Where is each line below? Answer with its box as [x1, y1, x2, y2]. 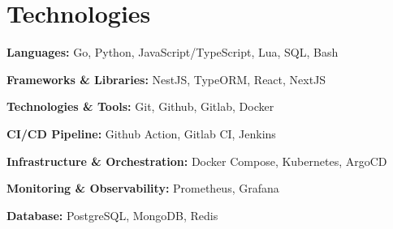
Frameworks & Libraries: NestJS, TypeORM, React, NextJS [6, 70, 326, 87]
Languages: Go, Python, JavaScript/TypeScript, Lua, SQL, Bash [6, 44, 339, 61]
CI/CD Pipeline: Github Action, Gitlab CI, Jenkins [6, 125, 276, 142]
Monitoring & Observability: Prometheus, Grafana [6, 180, 279, 197]
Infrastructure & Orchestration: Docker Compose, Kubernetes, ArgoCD [6, 152, 387, 169]
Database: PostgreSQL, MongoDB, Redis [6, 206, 218, 223]
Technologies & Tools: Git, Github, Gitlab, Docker [6, 98, 274, 115]
